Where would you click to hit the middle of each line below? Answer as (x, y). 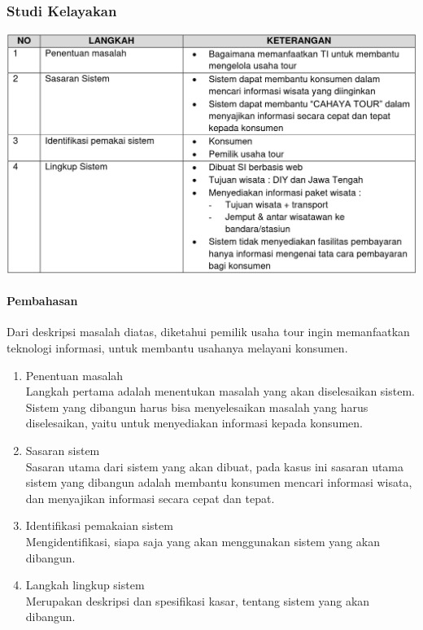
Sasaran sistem (63, 450)
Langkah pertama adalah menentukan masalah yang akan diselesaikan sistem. (220, 391)
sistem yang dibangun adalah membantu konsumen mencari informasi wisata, (219, 482)
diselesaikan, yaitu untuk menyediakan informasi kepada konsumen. (194, 423)
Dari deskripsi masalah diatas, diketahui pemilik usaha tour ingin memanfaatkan (208, 332)
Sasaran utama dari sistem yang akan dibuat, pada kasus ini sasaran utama (215, 466)
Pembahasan (42, 301)
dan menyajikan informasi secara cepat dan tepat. (150, 498)
